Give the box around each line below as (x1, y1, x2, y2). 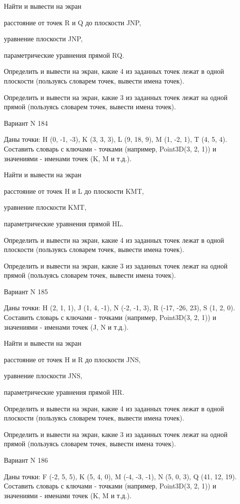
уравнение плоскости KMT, (4, 202, 87, 212)
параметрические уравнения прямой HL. (4, 218, 124, 228)
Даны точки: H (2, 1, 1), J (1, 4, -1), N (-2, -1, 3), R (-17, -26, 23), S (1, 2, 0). (4, 302, 235, 313)
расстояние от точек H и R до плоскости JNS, (4, 354, 141, 364)
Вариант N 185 (4, 286, 48, 296)
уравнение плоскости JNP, (4, 34, 83, 44)
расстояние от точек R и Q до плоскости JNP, (4, 17, 141, 27)
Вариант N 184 (4, 118, 48, 128)
